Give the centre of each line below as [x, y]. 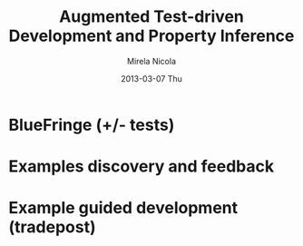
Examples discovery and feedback [142, 167]
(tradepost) [52, 227]
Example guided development [123, 208]
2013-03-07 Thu [151, 78]
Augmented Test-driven [151, 17]
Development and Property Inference [151, 36]
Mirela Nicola [151, 61]
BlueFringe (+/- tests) [92, 125]
